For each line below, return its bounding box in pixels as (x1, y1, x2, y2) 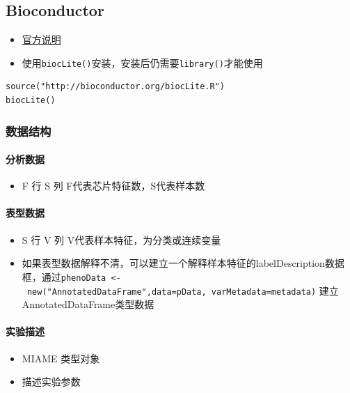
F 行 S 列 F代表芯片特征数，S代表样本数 (22, 178, 205, 193)
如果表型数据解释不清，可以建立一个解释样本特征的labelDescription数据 (22, 256, 344, 270)
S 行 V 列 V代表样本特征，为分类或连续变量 (22, 232, 221, 247)
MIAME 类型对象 (22, 350, 100, 365)
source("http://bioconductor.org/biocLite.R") (6, 82, 225, 92)
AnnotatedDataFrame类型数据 (22, 297, 154, 311)
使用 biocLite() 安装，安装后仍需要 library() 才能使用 (22, 55, 263, 70)
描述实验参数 (22, 374, 81, 389)
